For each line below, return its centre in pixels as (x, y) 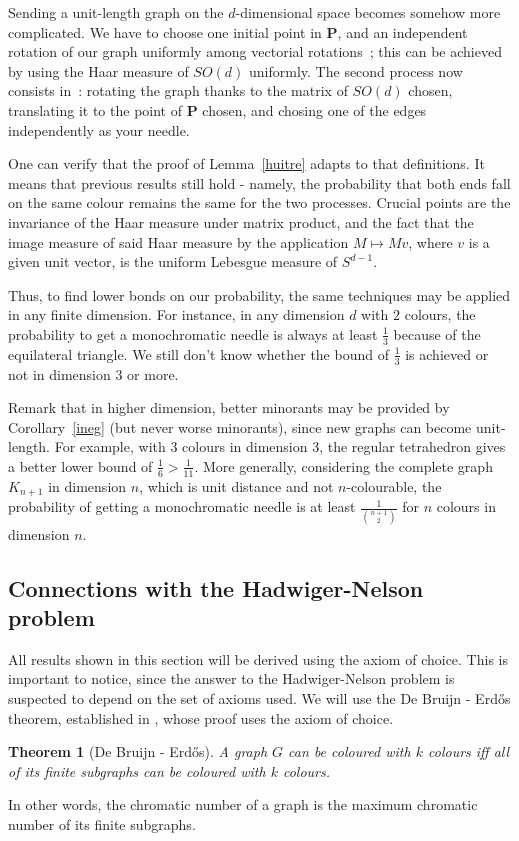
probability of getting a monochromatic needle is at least (182, 506)
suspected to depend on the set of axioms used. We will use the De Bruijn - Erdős (259, 697)
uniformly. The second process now (356, 70)
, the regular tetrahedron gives (412, 446)
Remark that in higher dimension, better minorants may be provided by (229, 407)
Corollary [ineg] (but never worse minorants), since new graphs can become (240, 426)
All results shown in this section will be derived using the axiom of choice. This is (258, 658)
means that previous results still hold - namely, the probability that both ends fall (259, 182)
